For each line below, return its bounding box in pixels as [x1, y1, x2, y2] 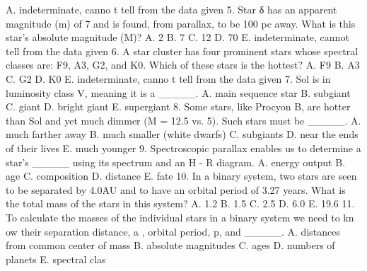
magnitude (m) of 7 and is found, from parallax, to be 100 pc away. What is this [6, 16, 356, 30]
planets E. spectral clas [6, 251, 106, 266]
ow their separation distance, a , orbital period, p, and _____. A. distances [6, 224, 340, 238]
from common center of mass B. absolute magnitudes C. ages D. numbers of [6, 238, 335, 253]
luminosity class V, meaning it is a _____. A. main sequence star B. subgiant [6, 85, 351, 100]
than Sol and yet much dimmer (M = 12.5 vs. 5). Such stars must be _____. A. [6, 113, 361, 127]
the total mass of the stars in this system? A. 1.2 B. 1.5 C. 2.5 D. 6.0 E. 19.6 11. [6, 196, 355, 211]
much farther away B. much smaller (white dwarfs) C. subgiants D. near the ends [6, 127, 359, 142]
